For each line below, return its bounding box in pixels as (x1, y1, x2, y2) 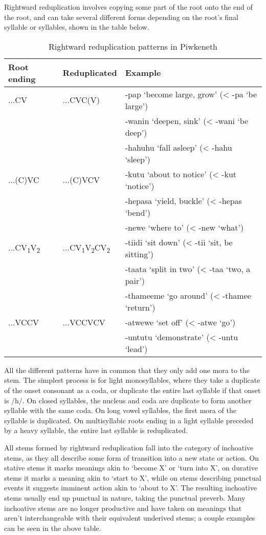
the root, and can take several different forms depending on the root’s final (4, 11, 238, 22)
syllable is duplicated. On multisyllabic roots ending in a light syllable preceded (4, 415, 254, 425)
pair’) (125, 274, 145, 286)
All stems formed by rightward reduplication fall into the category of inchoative (4, 442, 254, 452)
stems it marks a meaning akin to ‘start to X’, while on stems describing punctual (4, 472, 261, 483)
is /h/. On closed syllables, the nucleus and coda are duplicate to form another (4, 395, 252, 405)
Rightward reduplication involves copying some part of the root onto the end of (4, 2, 253, 12)
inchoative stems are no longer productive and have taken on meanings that (4, 502, 242, 513)
